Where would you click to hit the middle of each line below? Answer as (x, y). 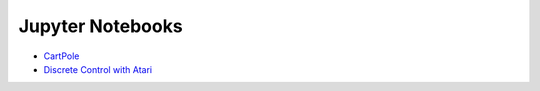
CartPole (61, 56)
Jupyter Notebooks (101, 26)
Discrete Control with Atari (98, 69)
